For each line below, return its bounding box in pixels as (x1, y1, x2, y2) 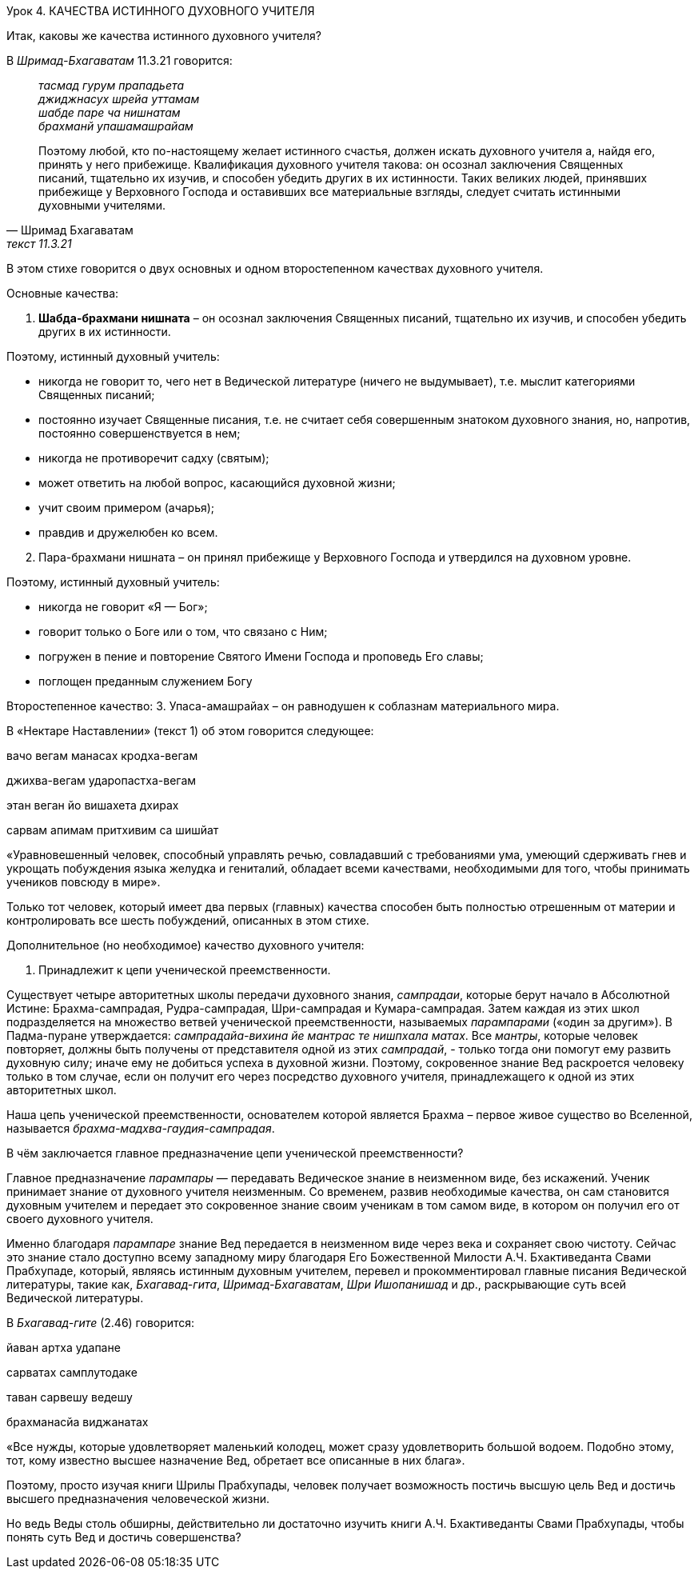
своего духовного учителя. (6, 1212, 154, 1225)
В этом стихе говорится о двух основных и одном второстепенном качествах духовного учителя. (6, 262, 544, 275)
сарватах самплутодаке (6, 1365, 138, 1379)
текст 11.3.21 (6, 237, 72, 250)
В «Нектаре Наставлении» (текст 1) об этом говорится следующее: (6, 724, 374, 738)
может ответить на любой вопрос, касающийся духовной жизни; (38, 476, 396, 490)
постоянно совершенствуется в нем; (38, 426, 241, 440)
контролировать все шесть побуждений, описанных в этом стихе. (6, 913, 369, 927)
